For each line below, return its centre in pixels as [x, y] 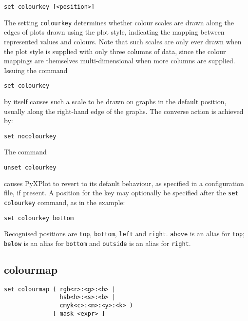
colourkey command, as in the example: [65, 202]
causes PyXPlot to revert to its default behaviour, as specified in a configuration [124, 183]
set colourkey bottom [39, 218]
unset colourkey [30, 167]
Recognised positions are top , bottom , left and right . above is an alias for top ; [124, 234]
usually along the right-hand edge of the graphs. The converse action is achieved [124, 111]
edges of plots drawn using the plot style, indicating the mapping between [114, 32]
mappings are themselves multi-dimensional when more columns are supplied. [120, 61]
